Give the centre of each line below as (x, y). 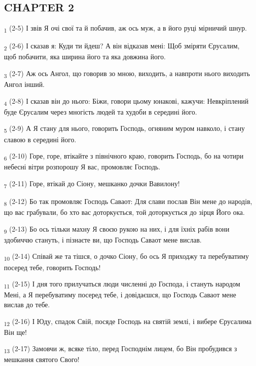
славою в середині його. (40, 139)
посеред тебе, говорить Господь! (52, 267)
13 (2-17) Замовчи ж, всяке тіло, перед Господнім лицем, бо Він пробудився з (121, 349)
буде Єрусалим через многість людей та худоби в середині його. (101, 111)
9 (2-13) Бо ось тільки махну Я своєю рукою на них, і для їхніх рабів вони (117, 229)
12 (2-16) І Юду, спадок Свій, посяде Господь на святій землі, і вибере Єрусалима (128, 322)
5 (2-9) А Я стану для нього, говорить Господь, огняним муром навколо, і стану (125, 129)
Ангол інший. (24, 84)
